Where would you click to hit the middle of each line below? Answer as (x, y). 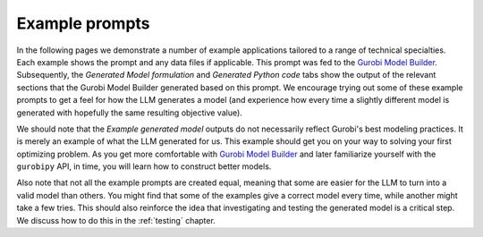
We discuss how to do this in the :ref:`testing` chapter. (116, 220)
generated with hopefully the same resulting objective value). (130, 113)
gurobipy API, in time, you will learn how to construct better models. (144, 166)
